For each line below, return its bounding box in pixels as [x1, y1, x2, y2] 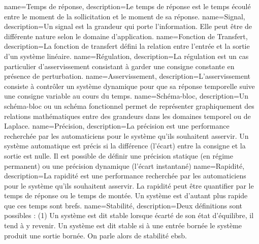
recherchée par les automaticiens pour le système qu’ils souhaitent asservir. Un [4, 130, 249, 141]
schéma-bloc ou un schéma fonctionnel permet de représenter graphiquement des [4, 100, 254, 111]
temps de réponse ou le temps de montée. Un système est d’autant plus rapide [4, 190, 248, 201]
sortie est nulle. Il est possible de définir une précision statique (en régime [4, 150, 233, 161]
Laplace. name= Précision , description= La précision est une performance [4, 120, 230, 131]
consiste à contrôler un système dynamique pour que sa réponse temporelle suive [4, 80, 255, 91]
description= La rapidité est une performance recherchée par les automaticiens [4, 170, 246, 181]
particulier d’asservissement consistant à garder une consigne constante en [4, 60, 235, 71]
